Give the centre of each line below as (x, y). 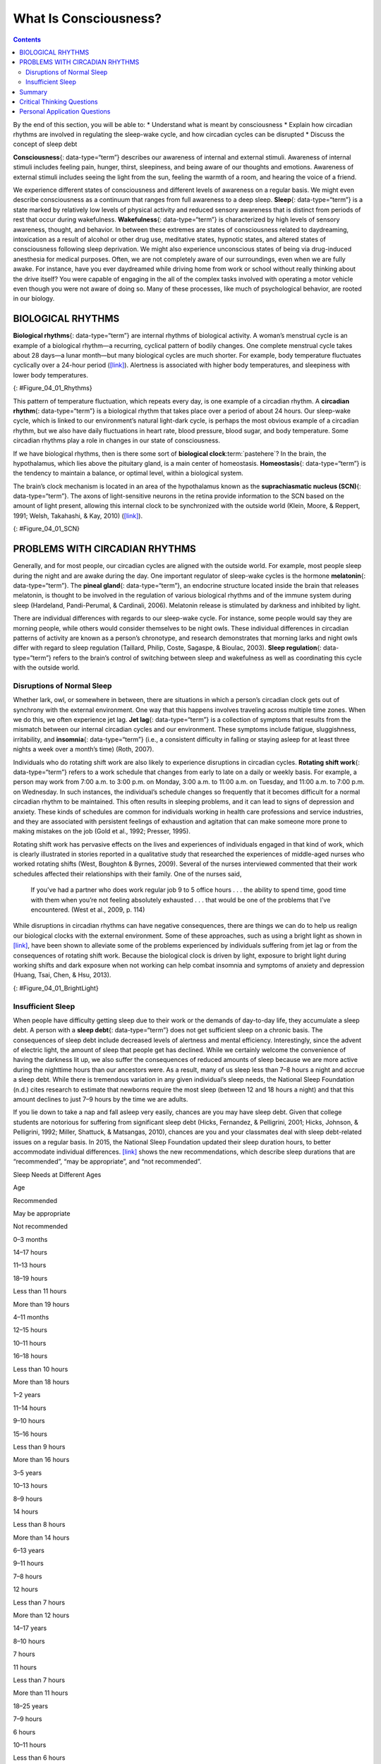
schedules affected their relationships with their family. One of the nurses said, (127, 874)
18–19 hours (30, 1278)
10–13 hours (30, 1486)
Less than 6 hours (39, 1758)
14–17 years (30, 1628)
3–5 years (28, 1473)
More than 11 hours (41, 1693)
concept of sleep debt (45, 144)
